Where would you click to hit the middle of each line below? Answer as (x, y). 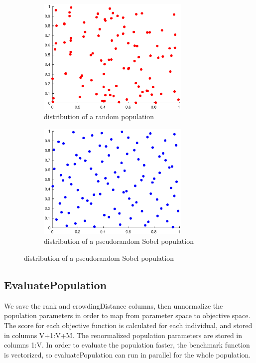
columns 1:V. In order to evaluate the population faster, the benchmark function (127, 345)
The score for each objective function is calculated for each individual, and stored (128, 325)
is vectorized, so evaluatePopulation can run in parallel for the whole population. (128, 354)
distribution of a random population (99, 116)
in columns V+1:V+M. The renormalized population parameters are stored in (123, 335)
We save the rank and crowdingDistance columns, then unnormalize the (114, 305)
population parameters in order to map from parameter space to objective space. (127, 315)
